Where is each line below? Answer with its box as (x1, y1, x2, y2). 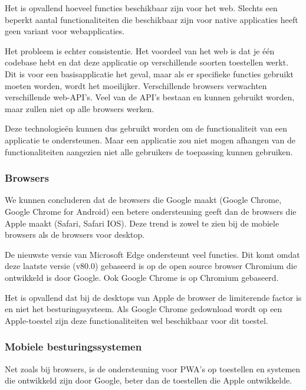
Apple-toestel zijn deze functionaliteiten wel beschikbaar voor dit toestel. (5, 314, 268, 326)
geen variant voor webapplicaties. (5, 25, 125, 37)
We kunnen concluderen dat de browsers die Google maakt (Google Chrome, (5, 194, 282, 206)
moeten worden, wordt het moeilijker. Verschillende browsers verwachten (5, 79, 267, 91)
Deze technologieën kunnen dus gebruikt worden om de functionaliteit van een (5, 122, 288, 135)
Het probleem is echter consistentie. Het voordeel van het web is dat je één (5, 44, 275, 57)
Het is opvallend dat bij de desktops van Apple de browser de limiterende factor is (5, 291, 302, 303)
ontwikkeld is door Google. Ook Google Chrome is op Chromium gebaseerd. (5, 271, 279, 283)
